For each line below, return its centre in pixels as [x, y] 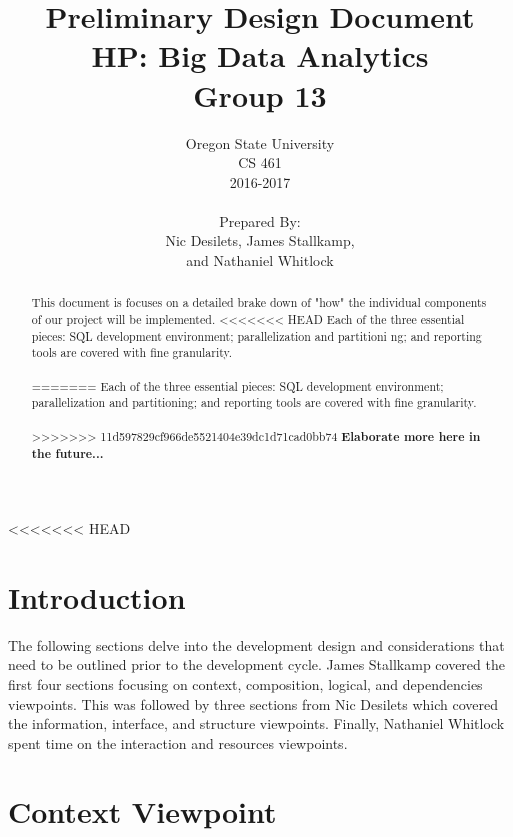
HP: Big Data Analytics [260, 55]
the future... [67, 454]
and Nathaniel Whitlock [260, 260]
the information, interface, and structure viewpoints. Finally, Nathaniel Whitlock [256, 723]
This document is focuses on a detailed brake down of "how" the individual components [259, 302]
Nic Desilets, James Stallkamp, [260, 240]
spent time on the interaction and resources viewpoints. [178, 742]
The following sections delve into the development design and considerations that [256, 644]
